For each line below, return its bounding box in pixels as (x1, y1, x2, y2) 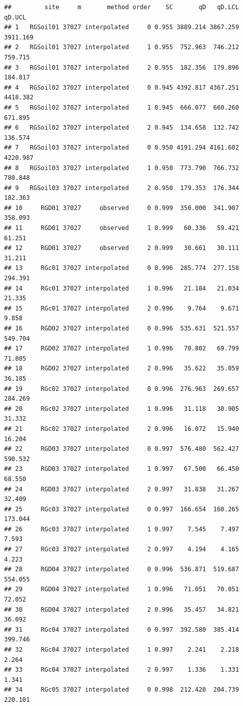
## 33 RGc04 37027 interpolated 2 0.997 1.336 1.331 (4, 666, 239, 674)
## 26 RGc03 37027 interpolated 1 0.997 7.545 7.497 (4, 525, 239, 533)
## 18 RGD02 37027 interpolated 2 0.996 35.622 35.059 (4, 365, 239, 372)
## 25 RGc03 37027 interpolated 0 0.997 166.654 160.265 (4, 505, 239, 513)
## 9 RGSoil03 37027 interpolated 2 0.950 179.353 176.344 (4, 184, 239, 192)
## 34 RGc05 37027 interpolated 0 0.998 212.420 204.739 (4, 686, 239, 694)
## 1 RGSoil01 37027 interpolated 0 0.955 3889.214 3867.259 (4, 24, 239, 31)
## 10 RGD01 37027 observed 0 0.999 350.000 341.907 (4, 204, 239, 212)
